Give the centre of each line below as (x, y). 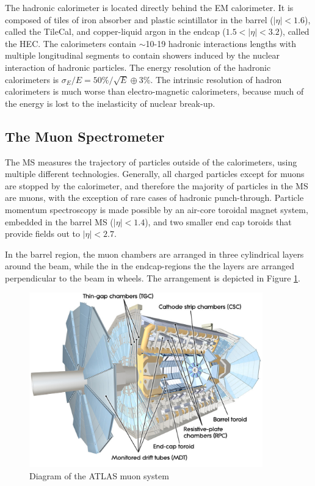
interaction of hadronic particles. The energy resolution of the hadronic (138, 67)
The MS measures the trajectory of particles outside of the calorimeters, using (151, 161)
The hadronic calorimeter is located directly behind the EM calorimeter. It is (149, 7)
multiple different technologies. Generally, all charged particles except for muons (155, 174)
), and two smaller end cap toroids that (218, 221)
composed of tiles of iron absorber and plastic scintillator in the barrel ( (139, 19)
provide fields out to (43, 234)
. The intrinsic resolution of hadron (216, 79)
